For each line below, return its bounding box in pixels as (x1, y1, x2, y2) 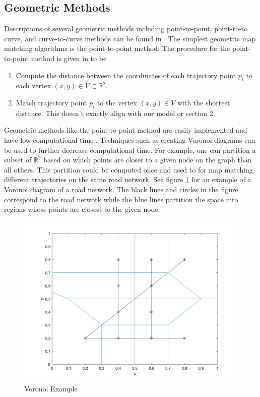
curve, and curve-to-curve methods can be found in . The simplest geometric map (4, 33, 256, 43)
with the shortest (177, 97, 230, 107)
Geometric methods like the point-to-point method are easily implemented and (4, 125, 247, 135)
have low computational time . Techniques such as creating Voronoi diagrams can (4, 134, 255, 145)
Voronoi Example (24, 383, 78, 394)
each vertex (16, 80, 51, 91)
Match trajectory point (16, 97, 87, 107)
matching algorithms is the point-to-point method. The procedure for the (4, 43, 230, 53)
